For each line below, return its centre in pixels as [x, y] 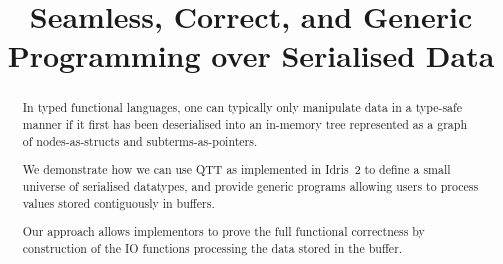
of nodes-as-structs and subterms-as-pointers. [140, 140]
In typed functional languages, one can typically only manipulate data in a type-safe [242, 107]
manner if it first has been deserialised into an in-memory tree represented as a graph [245, 124]
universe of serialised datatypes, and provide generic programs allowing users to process [250, 185]
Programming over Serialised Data [251, 55]
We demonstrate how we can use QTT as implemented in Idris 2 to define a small [236, 169]
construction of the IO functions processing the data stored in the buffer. [212, 247]
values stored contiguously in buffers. [118, 202]
